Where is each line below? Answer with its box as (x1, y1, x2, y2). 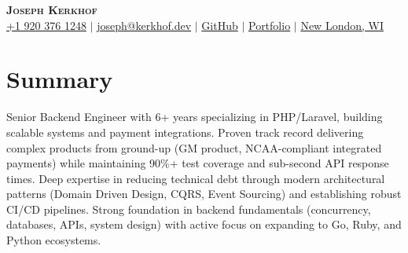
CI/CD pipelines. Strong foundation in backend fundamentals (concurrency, (6, 200, 371, 217)
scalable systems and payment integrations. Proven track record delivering (6, 123, 364, 140)
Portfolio (248, 16, 291, 33)
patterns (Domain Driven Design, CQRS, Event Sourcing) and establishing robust (6, 185, 402, 202)
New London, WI (300, 16, 384, 33)
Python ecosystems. (6, 232, 101, 248)
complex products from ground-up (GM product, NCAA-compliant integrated (6, 139, 382, 156)
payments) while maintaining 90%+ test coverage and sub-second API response (6, 155, 389, 171)
